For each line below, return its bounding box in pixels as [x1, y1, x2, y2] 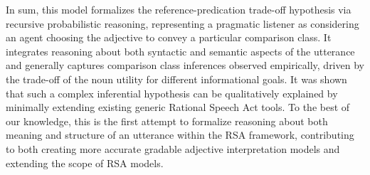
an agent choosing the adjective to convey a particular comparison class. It [6, 30, 332, 45]
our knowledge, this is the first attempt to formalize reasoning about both [6, 113, 328, 128]
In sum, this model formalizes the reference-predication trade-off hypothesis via [6, 2, 351, 16]
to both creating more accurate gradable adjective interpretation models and [6, 141, 340, 156]
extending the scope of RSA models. [6, 155, 164, 170]
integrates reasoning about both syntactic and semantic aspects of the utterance [6, 43, 355, 58]
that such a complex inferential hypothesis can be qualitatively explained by [6, 85, 338, 100]
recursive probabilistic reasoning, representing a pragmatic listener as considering [6, 16, 359, 31]
